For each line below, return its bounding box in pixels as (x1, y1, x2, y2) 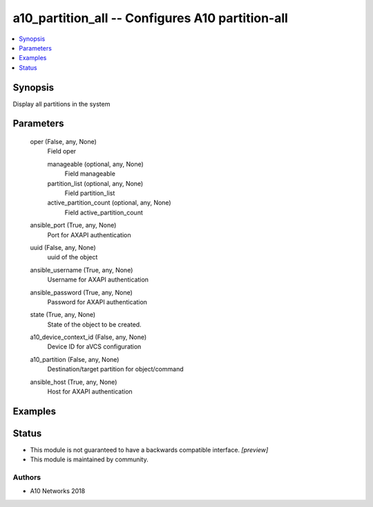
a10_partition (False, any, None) (30, 355, 119, 363)
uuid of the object (47, 253, 98, 261)
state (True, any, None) (30, 311, 96, 319)
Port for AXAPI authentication (47, 230, 131, 239)
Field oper (47, 147, 77, 156)
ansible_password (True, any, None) (30, 288, 133, 297)
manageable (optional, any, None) (47, 160, 144, 168)
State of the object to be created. (47, 320, 142, 329)
